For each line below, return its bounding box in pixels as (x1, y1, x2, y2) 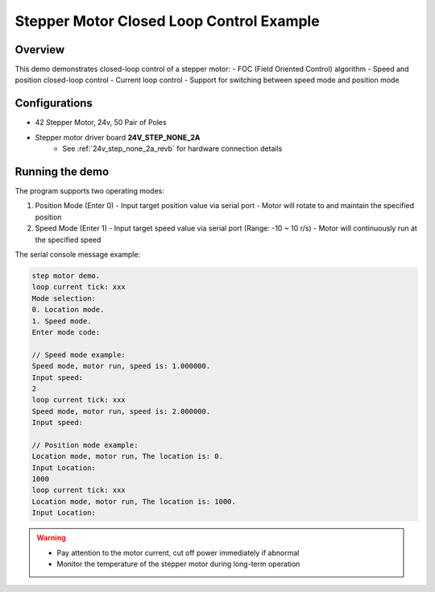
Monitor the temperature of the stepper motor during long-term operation (56, 559, 300, 569)
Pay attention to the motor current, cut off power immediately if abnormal (56, 548, 300, 557)
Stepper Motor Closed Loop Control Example (14, 12, 320, 30)
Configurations (14, 97, 93, 110)
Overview (14, 43, 65, 56)
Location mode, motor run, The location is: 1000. (31, 497, 237, 506)
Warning (36, 533, 66, 543)
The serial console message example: (14, 250, 141, 259)
